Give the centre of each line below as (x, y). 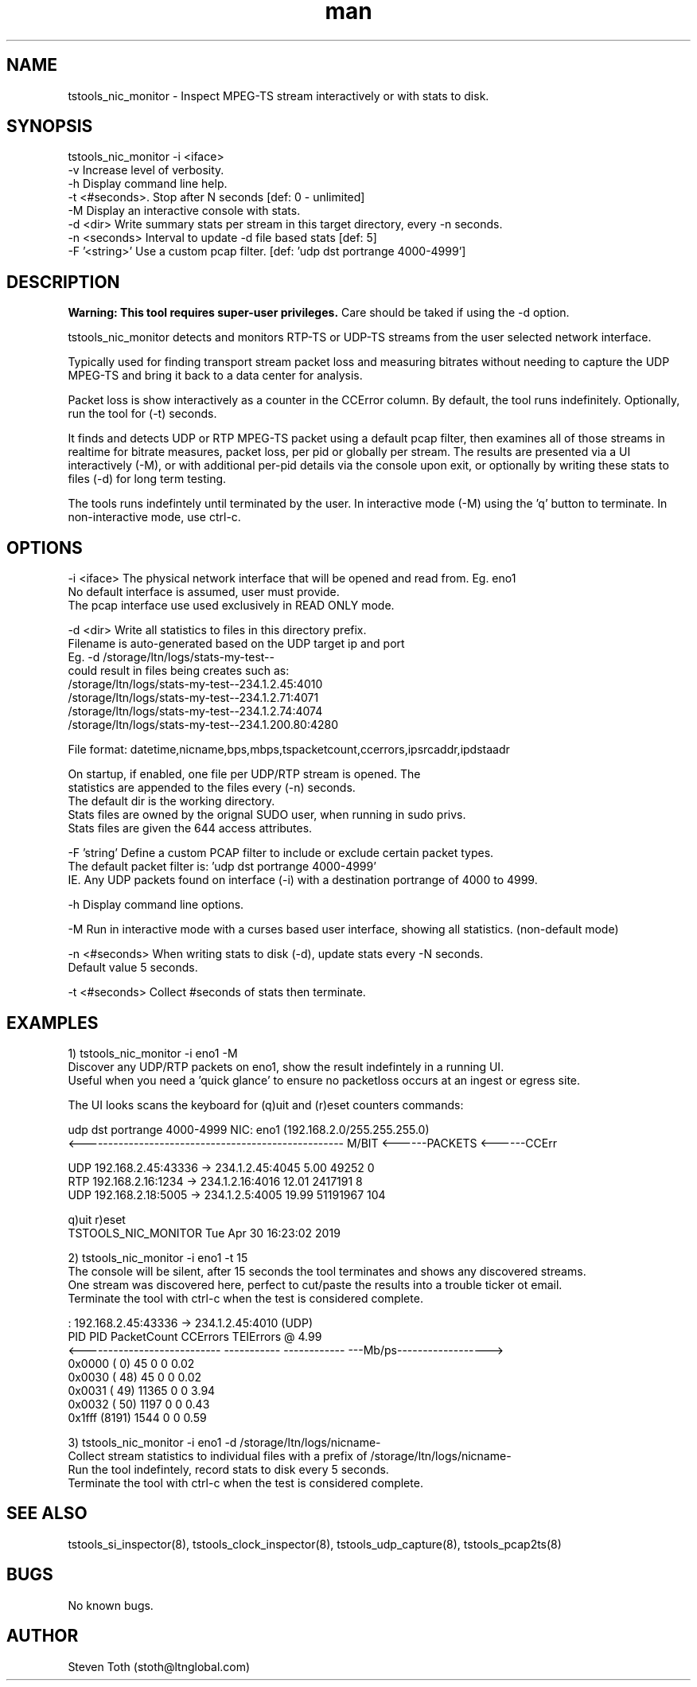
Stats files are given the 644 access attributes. (190, 828)
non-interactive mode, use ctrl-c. (154, 517)
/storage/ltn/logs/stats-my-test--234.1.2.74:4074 (195, 711)
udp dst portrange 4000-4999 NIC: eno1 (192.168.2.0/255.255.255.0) (249, 1129)
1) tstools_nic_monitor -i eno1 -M (153, 1053)
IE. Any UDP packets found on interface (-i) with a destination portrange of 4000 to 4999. (303, 880)
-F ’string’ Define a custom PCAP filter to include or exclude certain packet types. (281, 853)
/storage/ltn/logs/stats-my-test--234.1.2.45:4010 (195, 684)
